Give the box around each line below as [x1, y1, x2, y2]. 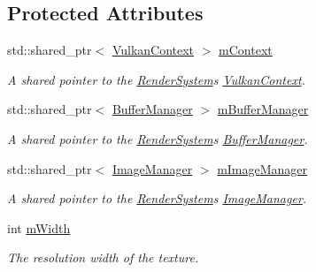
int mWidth [7, 218, 71, 237]
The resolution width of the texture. [7, 248, 199, 267]
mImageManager [217, 159, 308, 178]
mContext [219, 41, 273, 59]
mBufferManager [217, 100, 309, 118]
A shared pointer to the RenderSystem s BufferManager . [7, 129, 308, 147]
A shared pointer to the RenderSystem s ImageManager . [7, 189, 307, 208]
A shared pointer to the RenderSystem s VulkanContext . [7, 70, 305, 88]
